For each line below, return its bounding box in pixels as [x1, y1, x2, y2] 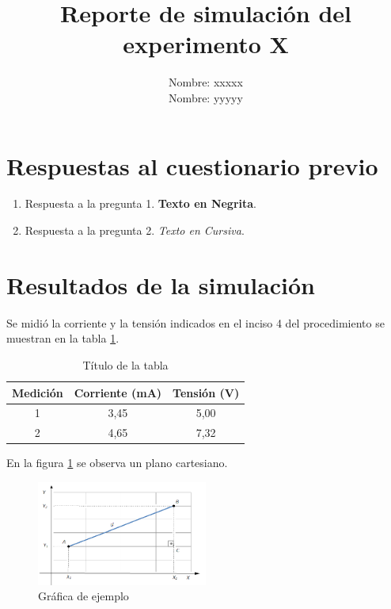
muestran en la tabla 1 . [6, 330, 120, 347]
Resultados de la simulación [6, 268, 316, 301]
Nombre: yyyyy [169, 89, 243, 105]
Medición [12, 384, 63, 400]
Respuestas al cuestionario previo [6, 149, 378, 182]
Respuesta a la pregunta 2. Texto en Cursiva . [25, 222, 245, 239]
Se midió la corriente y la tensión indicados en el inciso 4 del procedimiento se [6, 314, 385, 331]
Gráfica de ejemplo [38, 588, 129, 604]
